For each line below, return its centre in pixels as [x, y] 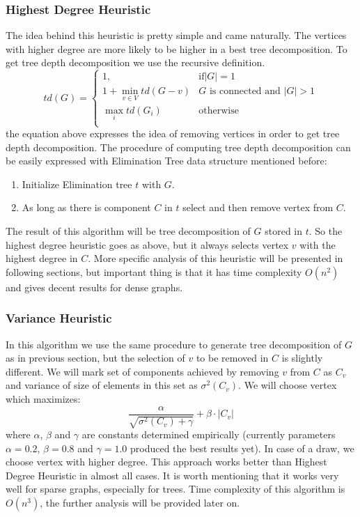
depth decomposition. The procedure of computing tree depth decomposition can [178, 147]
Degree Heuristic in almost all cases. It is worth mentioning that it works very [172, 475]
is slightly [302, 358]
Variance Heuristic [59, 318]
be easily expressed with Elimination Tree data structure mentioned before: [166, 161]
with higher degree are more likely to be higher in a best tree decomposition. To [177, 48]
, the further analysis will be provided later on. [140, 502]
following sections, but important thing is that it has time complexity [154, 271]
